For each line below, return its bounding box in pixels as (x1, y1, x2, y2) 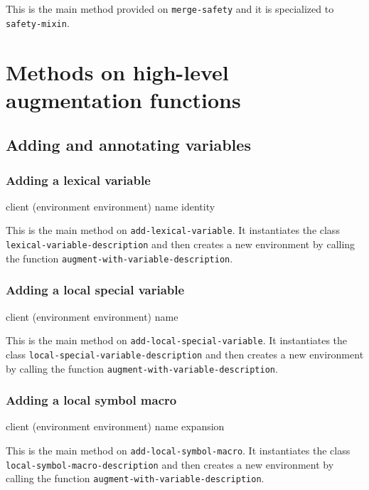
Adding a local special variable (6, 281, 185, 299)
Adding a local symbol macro (6, 391, 177, 409)
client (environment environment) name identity (6, 198, 215, 213)
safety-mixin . (6, 15, 70, 30)
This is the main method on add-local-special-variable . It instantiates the (6, 333, 348, 348)
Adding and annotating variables (6, 134, 251, 156)
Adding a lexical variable (6, 171, 151, 188)
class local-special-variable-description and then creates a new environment (6, 346, 364, 361)
